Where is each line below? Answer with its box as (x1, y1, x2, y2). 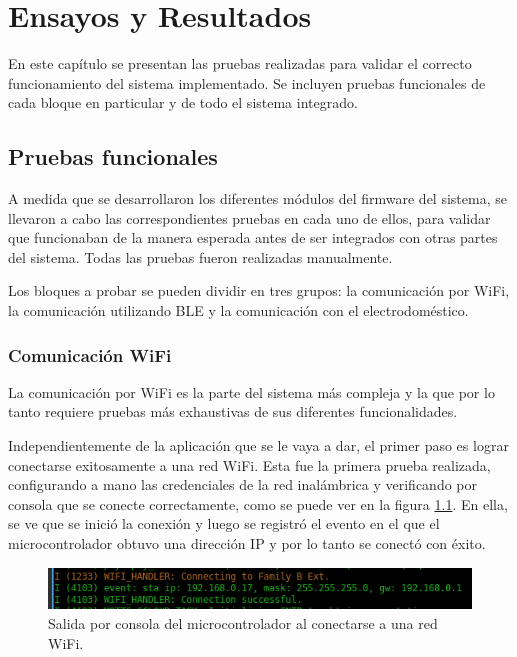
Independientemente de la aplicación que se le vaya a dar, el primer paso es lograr (8, 435, 509, 456)
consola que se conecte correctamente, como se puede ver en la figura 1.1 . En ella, (8, 493, 508, 514)
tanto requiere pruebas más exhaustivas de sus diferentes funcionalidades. (8, 401, 458, 422)
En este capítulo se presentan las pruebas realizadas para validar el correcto (8, 53, 472, 74)
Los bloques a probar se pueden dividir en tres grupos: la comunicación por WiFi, (8, 280, 510, 301)
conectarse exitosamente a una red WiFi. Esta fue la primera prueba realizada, (8, 454, 491, 475)
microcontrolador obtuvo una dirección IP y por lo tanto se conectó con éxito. (8, 533, 486, 554)
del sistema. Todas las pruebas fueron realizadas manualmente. (8, 246, 393, 267)
